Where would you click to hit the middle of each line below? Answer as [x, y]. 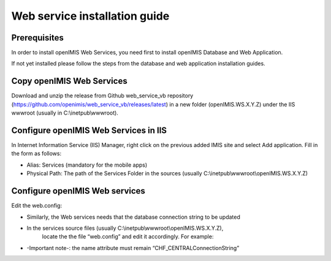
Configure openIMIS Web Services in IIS [89, 130]
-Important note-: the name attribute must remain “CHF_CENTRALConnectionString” [133, 248]
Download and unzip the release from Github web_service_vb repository [102, 96]
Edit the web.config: [37, 206]
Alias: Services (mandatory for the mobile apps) [87, 165]
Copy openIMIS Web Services [70, 81]
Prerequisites [37, 38]
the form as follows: [36, 154]
